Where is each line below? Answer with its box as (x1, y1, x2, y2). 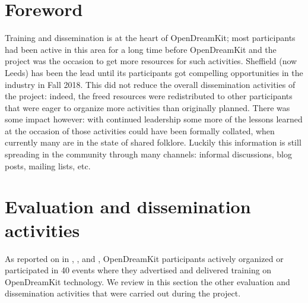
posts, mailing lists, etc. (5, 159, 91, 172)
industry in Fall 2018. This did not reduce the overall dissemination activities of (5, 78, 296, 90)
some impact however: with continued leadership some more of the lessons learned (5, 113, 303, 125)
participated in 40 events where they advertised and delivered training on (5, 264, 272, 276)
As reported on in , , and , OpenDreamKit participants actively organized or (5, 252, 284, 264)
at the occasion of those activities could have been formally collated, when (5, 124, 275, 137)
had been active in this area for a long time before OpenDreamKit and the (5, 43, 277, 55)
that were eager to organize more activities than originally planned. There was (5, 101, 290, 113)
